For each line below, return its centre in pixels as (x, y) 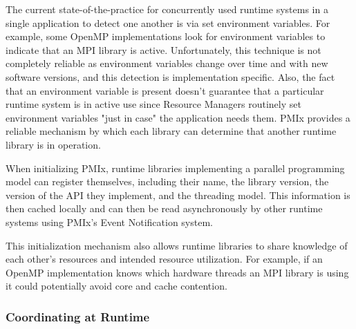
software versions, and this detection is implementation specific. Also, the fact (170, 76)
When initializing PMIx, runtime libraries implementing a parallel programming (175, 168)
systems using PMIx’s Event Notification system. (109, 222)
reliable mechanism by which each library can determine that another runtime (171, 131)
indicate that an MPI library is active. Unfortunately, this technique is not (163, 49)
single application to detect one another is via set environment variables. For (168, 22)
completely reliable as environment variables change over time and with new (167, 63)
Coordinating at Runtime (78, 316)
